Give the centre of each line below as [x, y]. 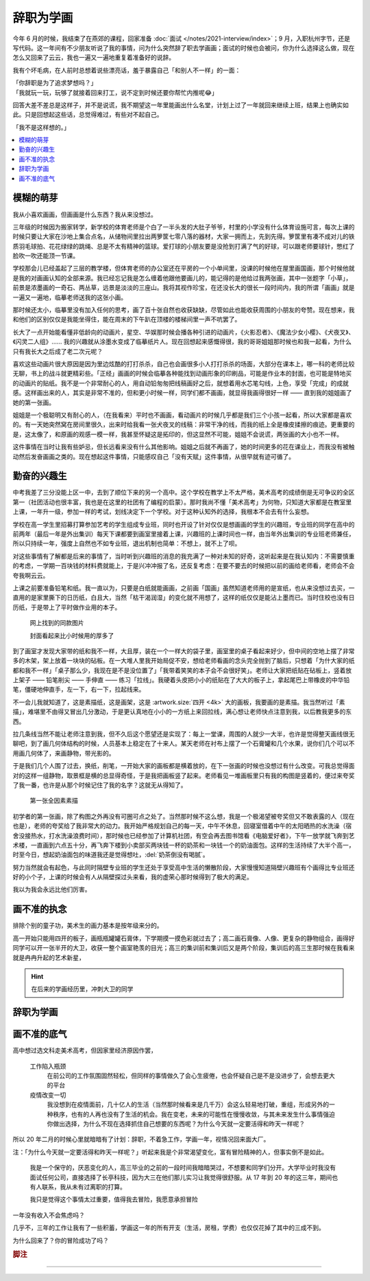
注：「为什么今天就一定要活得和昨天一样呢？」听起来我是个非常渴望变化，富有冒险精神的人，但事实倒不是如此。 [170, 1152]
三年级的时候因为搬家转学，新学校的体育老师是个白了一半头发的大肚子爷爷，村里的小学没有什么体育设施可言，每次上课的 [184, 227]
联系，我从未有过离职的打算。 [84, 1187]
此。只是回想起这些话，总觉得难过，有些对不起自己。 [88, 115]
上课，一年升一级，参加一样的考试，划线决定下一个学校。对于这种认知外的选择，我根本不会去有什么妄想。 [163, 512]
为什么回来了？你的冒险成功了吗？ [61, 1240]
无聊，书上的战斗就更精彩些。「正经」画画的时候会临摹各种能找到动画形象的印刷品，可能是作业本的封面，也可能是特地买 [182, 374]
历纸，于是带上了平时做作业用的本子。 [67, 607]
